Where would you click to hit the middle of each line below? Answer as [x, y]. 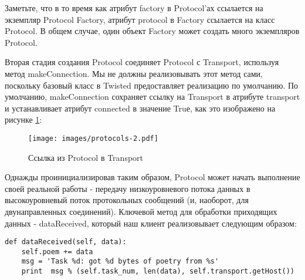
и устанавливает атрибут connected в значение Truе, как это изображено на [140, 108]
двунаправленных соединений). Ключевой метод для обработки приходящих [141, 211]
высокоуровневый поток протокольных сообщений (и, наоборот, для [127, 200]
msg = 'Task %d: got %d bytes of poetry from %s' [120, 262]
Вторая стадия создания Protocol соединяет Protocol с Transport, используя [142, 62]
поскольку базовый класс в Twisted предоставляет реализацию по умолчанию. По [152, 85]
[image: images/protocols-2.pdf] [93, 138]
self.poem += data [57, 252]
